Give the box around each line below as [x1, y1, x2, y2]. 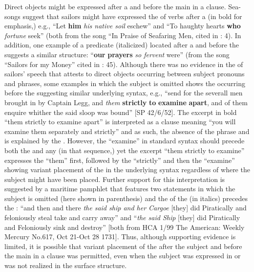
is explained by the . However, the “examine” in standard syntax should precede [4, 136, 245, 146]
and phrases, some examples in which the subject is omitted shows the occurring [4, 78, 246, 88]
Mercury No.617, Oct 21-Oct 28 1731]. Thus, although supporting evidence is [4, 231, 236, 242]
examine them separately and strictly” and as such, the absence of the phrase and [4, 126, 250, 136]
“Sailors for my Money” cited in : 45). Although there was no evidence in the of [4, 59, 243, 69]
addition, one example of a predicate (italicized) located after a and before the [4, 40, 239, 50]
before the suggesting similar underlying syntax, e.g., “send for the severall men [4, 88, 243, 98]
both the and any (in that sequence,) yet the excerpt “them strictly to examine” [4, 145, 245, 155]
